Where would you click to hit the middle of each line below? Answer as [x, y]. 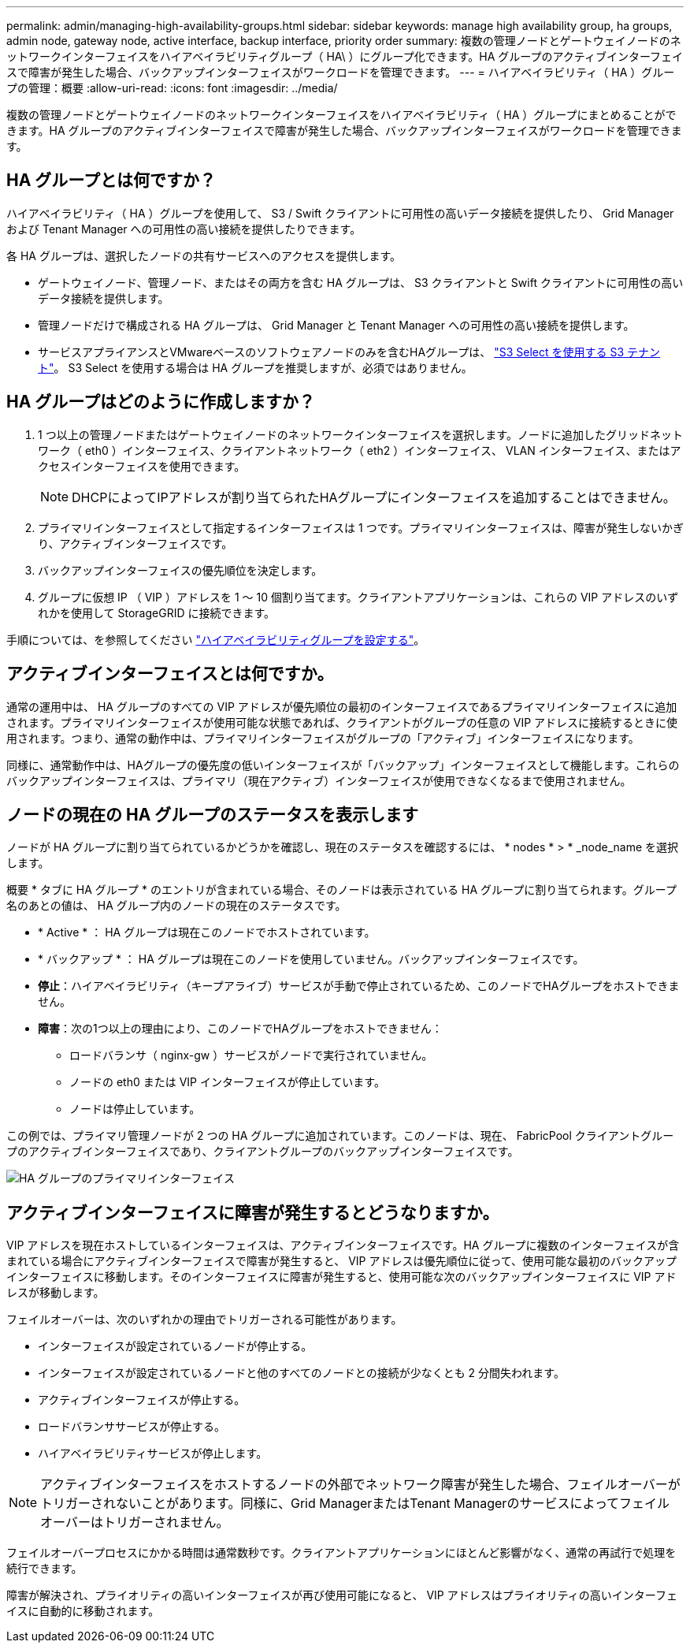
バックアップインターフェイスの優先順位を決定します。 [180, 570]
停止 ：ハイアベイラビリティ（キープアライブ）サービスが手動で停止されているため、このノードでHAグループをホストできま [359, 986]
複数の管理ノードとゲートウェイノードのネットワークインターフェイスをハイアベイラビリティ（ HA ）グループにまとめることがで [341, 115]
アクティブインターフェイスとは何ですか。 [170, 674]
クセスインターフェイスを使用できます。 [142, 466]
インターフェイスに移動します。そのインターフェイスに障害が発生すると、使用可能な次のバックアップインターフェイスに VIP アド [341, 1277]
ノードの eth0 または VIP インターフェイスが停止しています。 [227, 1082]
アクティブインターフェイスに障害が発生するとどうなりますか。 [253, 1212]
